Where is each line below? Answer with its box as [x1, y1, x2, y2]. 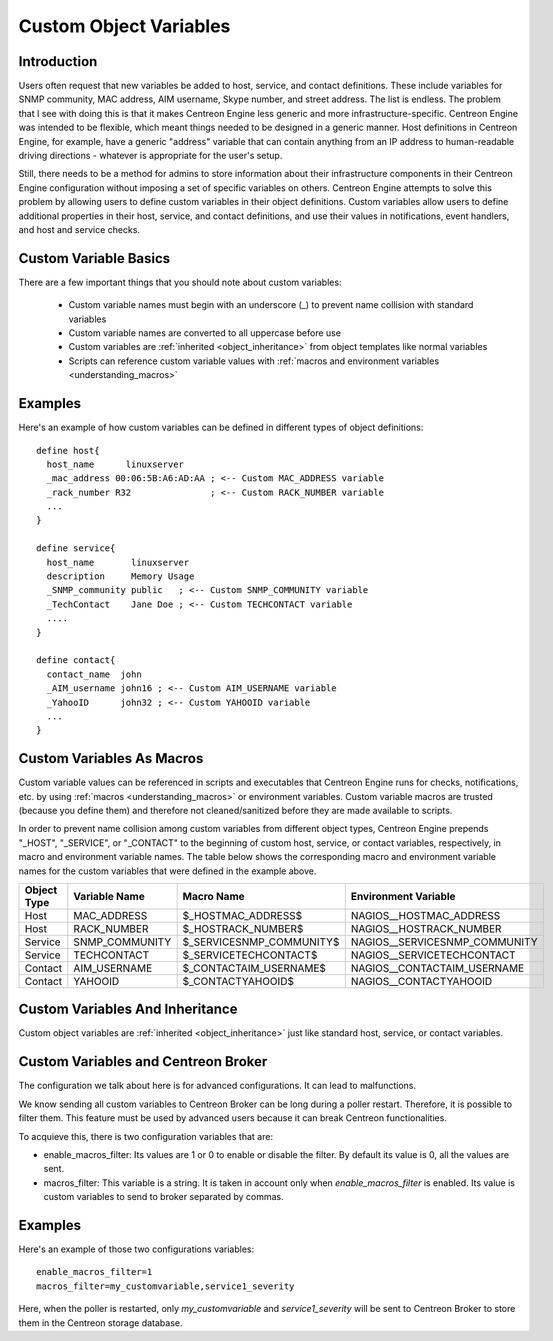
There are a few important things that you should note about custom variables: [18, 276, 342, 288]
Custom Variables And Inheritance [18, 1001, 238, 1018]
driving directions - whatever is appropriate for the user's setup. [18, 150, 283, 162]
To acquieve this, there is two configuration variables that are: [18, 1130, 274, 1142]
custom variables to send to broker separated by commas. [43, 1191, 284, 1203]
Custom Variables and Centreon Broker [18, 1053, 268, 1070]
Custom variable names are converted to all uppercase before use [68, 327, 342, 339]
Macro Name [182, 889, 245, 903]
